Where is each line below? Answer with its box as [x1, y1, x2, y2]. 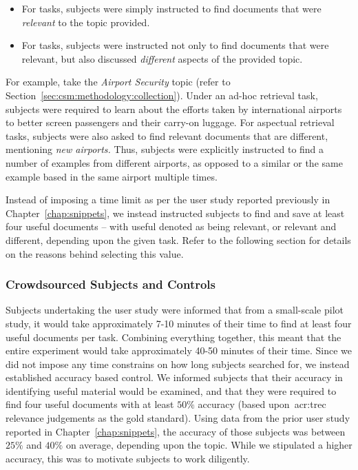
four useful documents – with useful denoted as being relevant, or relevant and [6, 219, 337, 234]
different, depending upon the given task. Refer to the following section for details [6, 232, 351, 247]
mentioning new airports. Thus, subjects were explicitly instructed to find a [6, 142, 324, 156]
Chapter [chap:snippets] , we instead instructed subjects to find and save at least [6, 205, 345, 220]
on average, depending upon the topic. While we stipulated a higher [65, 438, 352, 452]
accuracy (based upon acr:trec [198, 397, 326, 411]
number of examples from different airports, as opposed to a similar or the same [6, 155, 343, 170]
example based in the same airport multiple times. [6, 169, 218, 183]
